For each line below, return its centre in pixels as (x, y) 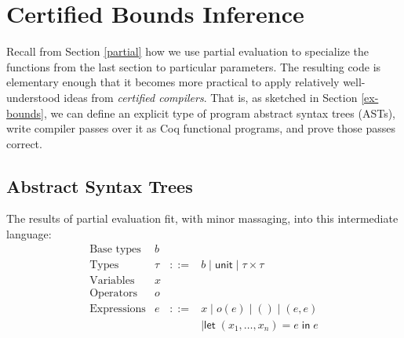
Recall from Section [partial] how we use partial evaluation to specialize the (188, 51)
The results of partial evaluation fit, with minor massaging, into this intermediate (202, 218)
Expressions (118, 309)
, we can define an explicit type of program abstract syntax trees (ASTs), (219, 113)
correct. (24, 143)
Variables (112, 280)
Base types (115, 249)
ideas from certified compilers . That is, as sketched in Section (211, 97)
